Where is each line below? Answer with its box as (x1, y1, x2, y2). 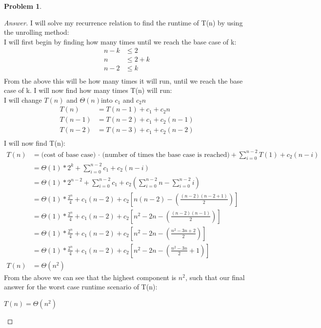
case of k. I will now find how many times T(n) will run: (4, 85, 172, 95)
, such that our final (185, 272, 245, 282)
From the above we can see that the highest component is (4, 272, 177, 282)
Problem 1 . (4, 1, 42, 11)
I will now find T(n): (4, 138, 66, 148)
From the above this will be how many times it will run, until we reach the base (4, 75, 243, 86)
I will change (4, 94, 42, 105)
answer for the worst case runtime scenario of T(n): (4, 282, 158, 292)
